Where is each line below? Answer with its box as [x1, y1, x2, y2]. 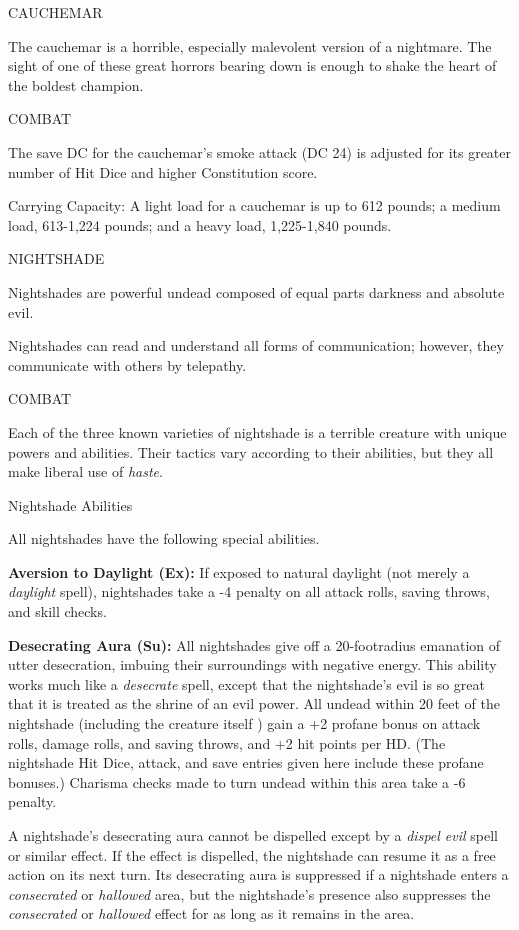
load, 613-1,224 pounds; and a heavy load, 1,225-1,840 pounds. [8, 214, 392, 235]
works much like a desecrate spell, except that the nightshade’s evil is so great [8, 673, 485, 694]
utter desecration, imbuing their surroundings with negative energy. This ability [8, 654, 497, 675]
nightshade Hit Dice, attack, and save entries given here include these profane [8, 752, 484, 773]
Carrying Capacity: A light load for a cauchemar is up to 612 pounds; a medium [8, 195, 501, 216]
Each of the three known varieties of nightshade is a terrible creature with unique [8, 421, 507, 442]
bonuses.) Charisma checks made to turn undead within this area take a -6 [8, 771, 466, 792]
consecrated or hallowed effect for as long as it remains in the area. [8, 903, 415, 924]
